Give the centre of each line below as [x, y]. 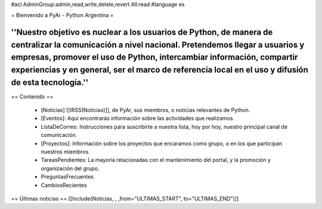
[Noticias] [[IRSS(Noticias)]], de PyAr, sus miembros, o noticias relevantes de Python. [145, 110]
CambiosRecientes [64, 185]
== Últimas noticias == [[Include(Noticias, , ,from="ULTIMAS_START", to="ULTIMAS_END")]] [125, 198]
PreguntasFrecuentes [67, 177]
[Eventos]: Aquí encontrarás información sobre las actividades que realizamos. [138, 118]
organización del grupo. [70, 168]
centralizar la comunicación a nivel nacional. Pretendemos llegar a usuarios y [158, 45]
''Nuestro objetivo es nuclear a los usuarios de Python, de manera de [142, 32]
